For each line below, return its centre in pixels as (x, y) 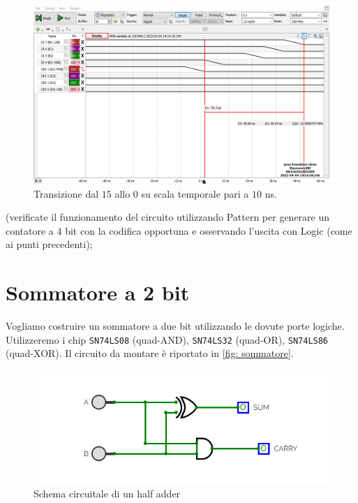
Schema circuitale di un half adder (107, 493)
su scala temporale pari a (195, 193)
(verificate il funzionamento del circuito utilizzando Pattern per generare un (168, 217)
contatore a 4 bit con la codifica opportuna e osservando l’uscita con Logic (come (179, 230)
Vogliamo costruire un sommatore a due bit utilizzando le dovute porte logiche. (175, 326)
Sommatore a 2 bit (98, 292)
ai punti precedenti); (49, 244)
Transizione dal (66, 193)
